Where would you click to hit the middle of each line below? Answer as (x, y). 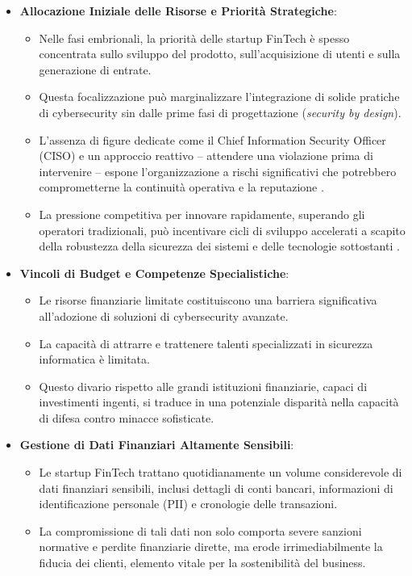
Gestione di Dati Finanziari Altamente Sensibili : (157, 445)
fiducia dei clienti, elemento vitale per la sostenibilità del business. (202, 563)
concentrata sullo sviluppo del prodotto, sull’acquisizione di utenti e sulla (220, 54)
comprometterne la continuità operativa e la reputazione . (181, 187)
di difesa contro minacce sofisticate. (127, 417)
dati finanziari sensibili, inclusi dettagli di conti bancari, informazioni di (216, 488)
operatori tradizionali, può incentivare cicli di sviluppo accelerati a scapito (222, 230)
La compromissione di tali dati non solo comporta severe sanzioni (200, 530)
